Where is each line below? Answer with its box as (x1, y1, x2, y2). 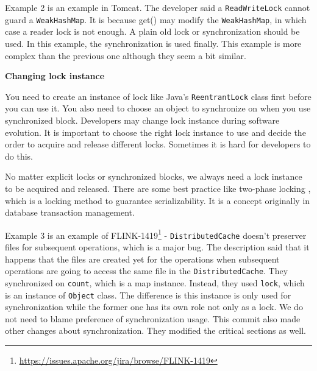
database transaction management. (5, 206, 135, 219)
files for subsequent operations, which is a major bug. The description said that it (5, 241, 310, 253)
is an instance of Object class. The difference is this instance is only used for (5, 288, 291, 301)
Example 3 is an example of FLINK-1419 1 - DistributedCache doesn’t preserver (5, 227, 307, 241)
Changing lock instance (5, 69, 105, 82)
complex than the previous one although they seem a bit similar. (5, 49, 246, 62)
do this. (5, 149, 33, 162)
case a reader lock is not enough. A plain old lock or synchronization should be (5, 25, 300, 38)
